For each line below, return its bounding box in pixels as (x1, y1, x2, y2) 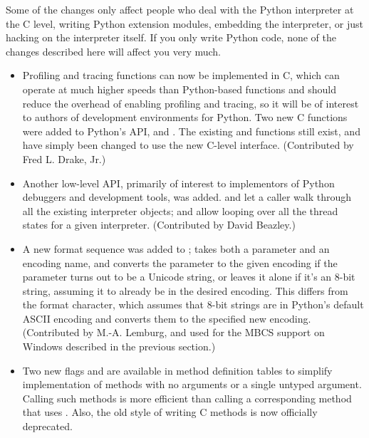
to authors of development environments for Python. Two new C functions (22, 110, 348, 125)
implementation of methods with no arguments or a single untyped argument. (22, 377, 362, 392)
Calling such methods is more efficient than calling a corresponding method (22, 390, 352, 405)
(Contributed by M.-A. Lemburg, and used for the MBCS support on (22, 325, 325, 340)
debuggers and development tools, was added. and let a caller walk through (22, 189, 351, 204)
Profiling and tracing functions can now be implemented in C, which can (22, 68, 340, 83)
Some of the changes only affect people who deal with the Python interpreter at (6, 2, 354, 16)
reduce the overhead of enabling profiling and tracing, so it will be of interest (22, 95, 359, 110)
